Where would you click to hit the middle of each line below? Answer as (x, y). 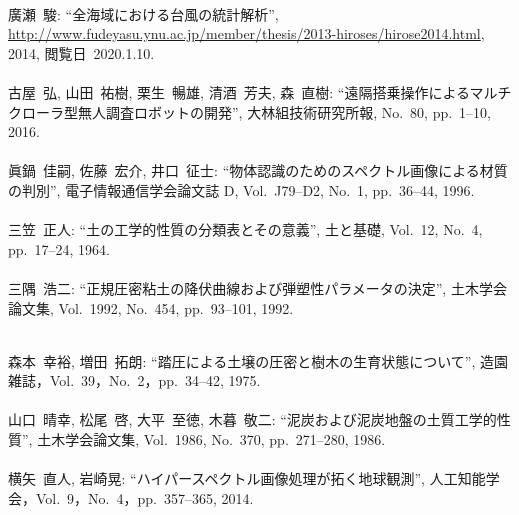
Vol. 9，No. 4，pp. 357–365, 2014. (144, 497)
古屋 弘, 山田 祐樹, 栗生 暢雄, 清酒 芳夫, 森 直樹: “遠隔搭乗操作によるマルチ (260, 91)
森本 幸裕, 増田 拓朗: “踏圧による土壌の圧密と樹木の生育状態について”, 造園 (258, 360)
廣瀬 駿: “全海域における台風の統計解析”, (143, 13)
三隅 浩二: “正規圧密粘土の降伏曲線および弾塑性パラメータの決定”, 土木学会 (257, 287)
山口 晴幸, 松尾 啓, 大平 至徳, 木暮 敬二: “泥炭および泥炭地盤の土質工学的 (252, 419)
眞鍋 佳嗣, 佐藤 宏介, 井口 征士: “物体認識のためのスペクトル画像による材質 (258, 170)
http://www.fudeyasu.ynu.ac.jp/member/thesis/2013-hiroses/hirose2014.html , (246, 33)
